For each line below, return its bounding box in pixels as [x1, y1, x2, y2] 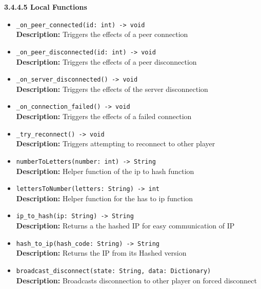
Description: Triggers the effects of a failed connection [16, 111, 192, 121]
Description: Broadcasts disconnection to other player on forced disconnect [16, 275, 257, 285]
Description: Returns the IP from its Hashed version [16, 247, 187, 258]
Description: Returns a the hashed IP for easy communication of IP [16, 220, 235, 230]
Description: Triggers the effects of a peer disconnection [16, 56, 197, 67]
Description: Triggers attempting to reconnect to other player [16, 138, 215, 149]
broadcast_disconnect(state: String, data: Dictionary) [16, 267, 211, 275]
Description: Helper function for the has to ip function [16, 192, 193, 203]
